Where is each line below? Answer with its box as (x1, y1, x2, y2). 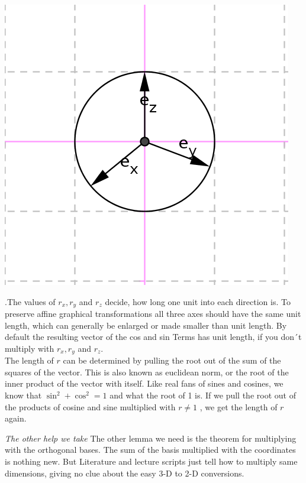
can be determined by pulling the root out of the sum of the (63, 354, 281, 367)
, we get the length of (199, 400, 278, 413)
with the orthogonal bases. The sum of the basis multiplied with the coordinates (5, 443, 296, 456)
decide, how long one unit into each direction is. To (105, 295, 291, 307)
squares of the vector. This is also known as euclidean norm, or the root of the (5, 365, 289, 378)
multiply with (5, 342, 54, 354)
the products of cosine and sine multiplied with (5, 400, 176, 413)
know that (5, 389, 42, 401)
